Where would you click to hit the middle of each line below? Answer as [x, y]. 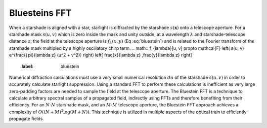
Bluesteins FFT [40, 13]
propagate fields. [26, 119]
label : [27, 66]
